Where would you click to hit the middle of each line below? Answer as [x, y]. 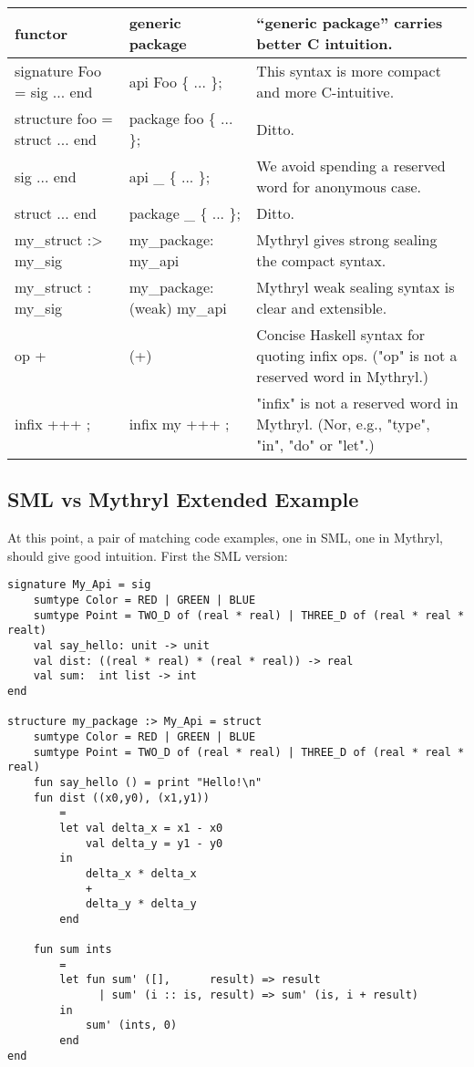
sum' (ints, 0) [131, 1026]
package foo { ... [181, 118]
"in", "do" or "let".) [315, 445]
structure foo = [64, 118]
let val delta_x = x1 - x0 [141, 828]
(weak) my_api [178, 308]
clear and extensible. [322, 308]
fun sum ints [72, 950]
